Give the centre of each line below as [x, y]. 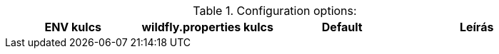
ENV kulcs [73, 27]
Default [342, 27]
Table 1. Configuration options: [275, 11]
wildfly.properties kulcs [207, 27]
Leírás [477, 27]
